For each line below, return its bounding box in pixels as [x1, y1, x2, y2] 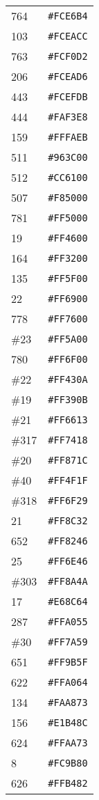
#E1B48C [48, 716, 88, 728]
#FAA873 [48, 696, 88, 708]
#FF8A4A [48, 575, 88, 587]
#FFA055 [48, 615, 88, 627]
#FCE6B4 [48, 10, 88, 22]
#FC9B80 [48, 757, 88, 769]
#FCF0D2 [48, 50, 88, 62]
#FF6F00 [48, 353, 88, 365]
